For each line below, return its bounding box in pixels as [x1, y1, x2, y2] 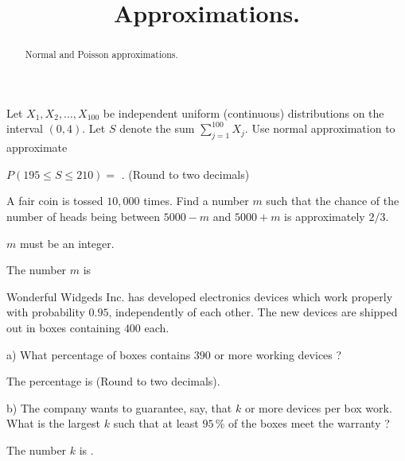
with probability [6, 304, 85, 320]
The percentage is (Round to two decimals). [6, 373, 220, 389]
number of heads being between [6, 208, 161, 224]
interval [6, 120, 43, 137]
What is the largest [6, 415, 101, 432]
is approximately [284, 208, 365, 224]
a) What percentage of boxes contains [6, 346, 191, 362]
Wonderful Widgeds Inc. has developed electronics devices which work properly [6, 288, 393, 304]
